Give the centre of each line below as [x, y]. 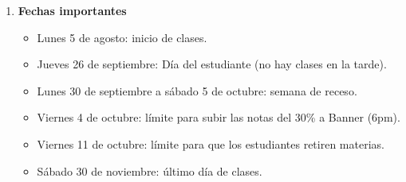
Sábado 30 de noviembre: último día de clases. [150, 170]
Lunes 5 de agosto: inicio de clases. [122, 37]
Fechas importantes [72, 10]
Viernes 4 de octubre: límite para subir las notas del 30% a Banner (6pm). [219, 117]
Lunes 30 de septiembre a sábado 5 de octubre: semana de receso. [197, 90]
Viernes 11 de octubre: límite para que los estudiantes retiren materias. [211, 143]
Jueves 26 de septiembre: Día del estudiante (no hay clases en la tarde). [212, 64]
